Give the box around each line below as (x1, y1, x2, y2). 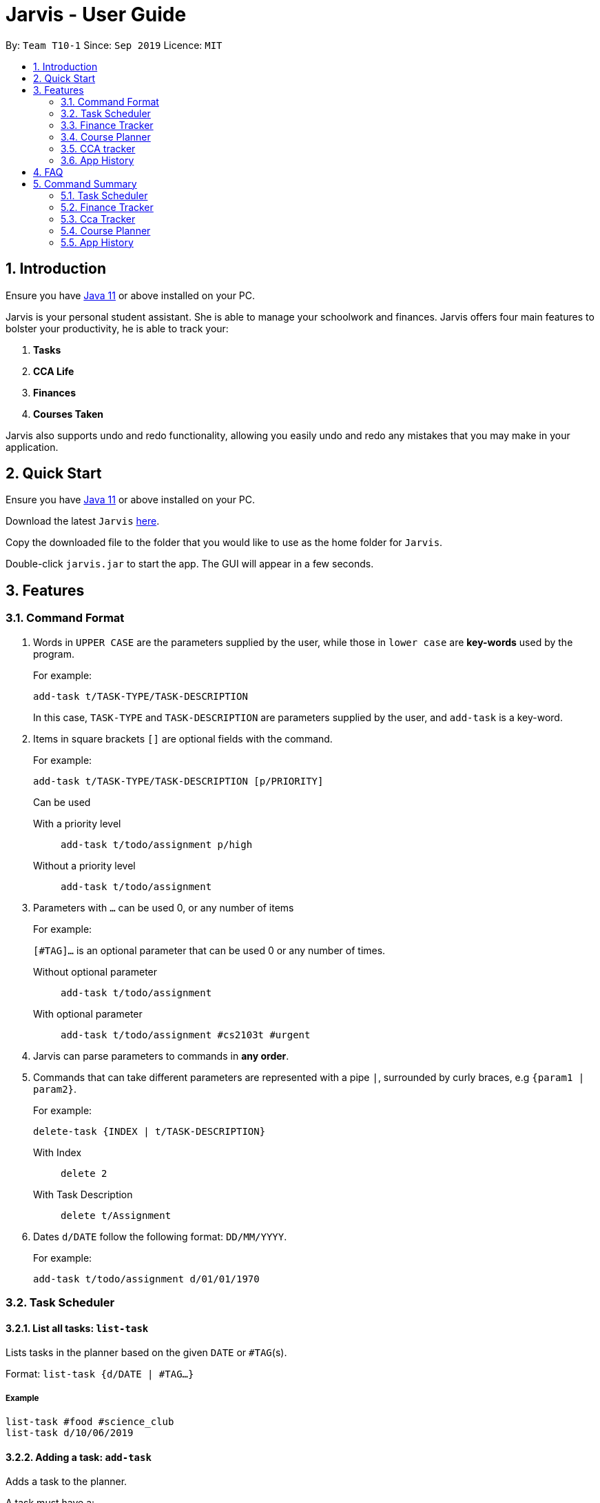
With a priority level (33, 817, 121, 829)
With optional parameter (33, 1007, 143, 1020)
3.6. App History (61, 154, 134, 166)
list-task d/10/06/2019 (6, 1427, 134, 1439)
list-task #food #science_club (6, 1416, 174, 1428)
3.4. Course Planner (61, 130, 151, 143)
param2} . (33, 1082, 77, 1095)
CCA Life (33, 365, 74, 377)
